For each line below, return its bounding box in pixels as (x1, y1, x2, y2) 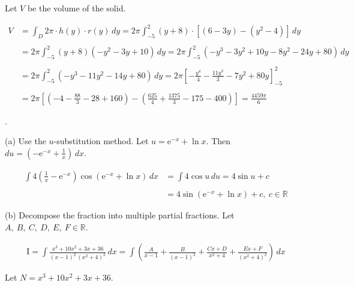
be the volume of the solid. (27, 2, 126, 14)
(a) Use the (5, 135, 46, 147)
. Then (206, 135, 231, 147)
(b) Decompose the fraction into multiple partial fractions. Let (5, 208, 235, 221)
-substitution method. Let (53, 135, 149, 147)
